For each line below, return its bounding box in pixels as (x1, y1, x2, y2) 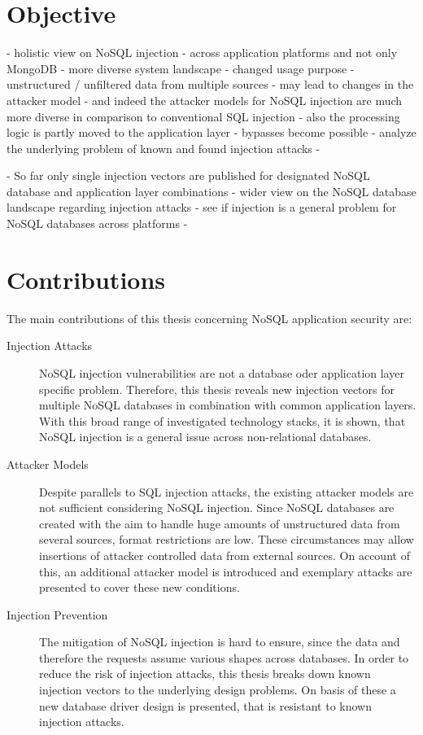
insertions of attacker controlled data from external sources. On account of (39, 546, 410, 563)
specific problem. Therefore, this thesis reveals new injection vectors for (39, 380, 395, 397)
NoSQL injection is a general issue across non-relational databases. (39, 428, 372, 445)
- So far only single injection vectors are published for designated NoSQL (7, 167, 370, 184)
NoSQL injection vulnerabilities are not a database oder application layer (39, 364, 404, 381)
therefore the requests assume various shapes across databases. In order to (39, 649, 409, 666)
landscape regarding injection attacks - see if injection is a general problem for (7, 199, 397, 216)
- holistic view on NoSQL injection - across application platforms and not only (7, 44, 398, 61)
